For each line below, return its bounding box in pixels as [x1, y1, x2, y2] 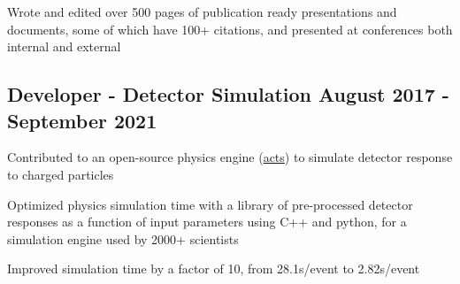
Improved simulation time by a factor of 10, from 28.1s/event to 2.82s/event [7, 259, 420, 278]
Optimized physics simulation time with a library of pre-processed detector [7, 195, 413, 213]
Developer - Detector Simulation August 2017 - [7, 81, 449, 108]
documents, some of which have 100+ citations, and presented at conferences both [7, 19, 453, 38]
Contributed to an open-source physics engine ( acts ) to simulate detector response [7, 148, 453, 166]
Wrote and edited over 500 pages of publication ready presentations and [7, 3, 397, 20]
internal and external [7, 37, 121, 56]
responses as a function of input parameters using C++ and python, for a [7, 212, 407, 231]
